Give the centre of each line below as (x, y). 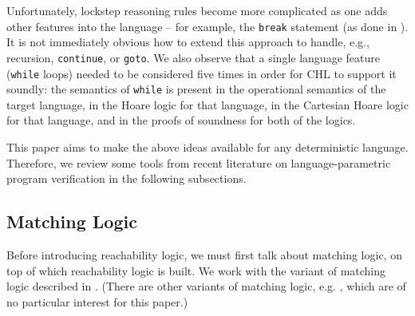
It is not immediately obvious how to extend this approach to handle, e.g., (188, 42)
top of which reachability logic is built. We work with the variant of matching (196, 270)
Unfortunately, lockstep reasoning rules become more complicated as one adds (197, 10)
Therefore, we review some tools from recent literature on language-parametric (199, 162)
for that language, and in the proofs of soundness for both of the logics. (181, 120)
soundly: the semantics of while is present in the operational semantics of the (196, 89)
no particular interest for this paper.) (97, 301)
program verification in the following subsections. (126, 178)
